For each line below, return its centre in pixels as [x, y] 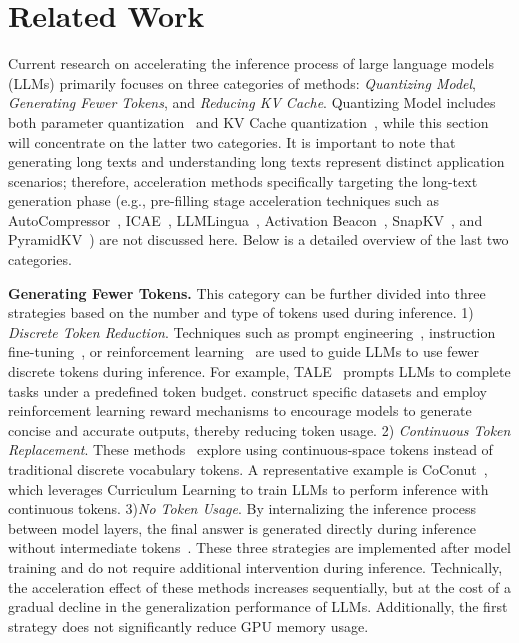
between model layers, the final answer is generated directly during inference [242, 527]
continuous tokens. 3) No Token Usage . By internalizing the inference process [242, 508]
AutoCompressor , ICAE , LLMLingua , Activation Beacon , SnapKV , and [245, 219]
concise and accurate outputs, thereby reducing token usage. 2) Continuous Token [259, 429]
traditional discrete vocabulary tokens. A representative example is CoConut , [248, 469]
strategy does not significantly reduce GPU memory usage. [188, 625]
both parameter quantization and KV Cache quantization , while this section [248, 121]
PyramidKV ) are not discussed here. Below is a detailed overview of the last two [258, 239]
